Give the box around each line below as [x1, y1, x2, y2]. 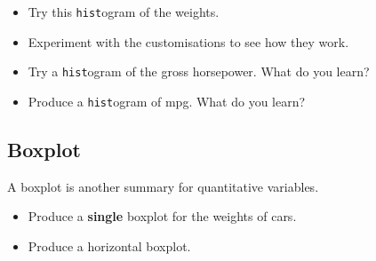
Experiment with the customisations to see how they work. [28, 32, 349, 51]
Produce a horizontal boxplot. [28, 236, 191, 255]
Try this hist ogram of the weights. [28, 3, 220, 20]
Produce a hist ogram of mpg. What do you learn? [28, 91, 306, 110]
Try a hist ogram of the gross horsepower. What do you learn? [28, 62, 370, 81]
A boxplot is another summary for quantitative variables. [7, 177, 319, 195]
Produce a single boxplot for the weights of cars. [28, 207, 297, 225]
